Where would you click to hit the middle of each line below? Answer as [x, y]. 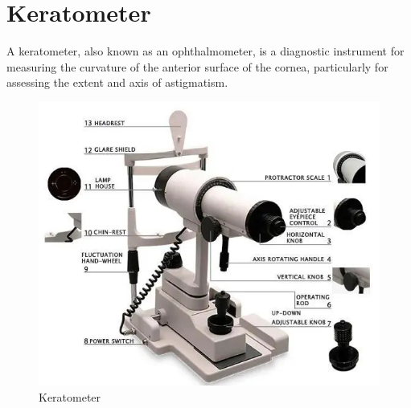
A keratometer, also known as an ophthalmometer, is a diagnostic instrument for [205, 51]
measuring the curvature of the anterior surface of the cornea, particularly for [197, 66]
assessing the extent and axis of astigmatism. [117, 82]
